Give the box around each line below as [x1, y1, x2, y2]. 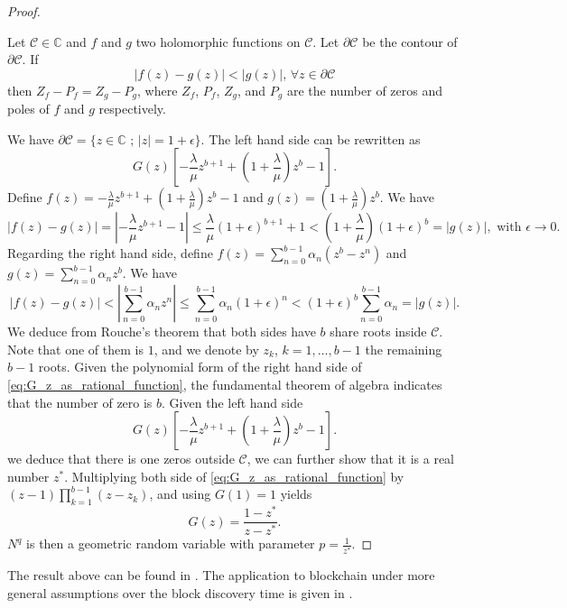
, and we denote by [153, 339, 259, 358]
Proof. [7, 2, 41, 20]
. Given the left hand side [162, 392, 303, 411]
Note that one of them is [7, 339, 144, 358]
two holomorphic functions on [135, 32, 301, 51]
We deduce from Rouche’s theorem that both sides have [7, 322, 316, 341]
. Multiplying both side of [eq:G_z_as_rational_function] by [64, 466, 404, 485]
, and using [149, 484, 211, 503]
